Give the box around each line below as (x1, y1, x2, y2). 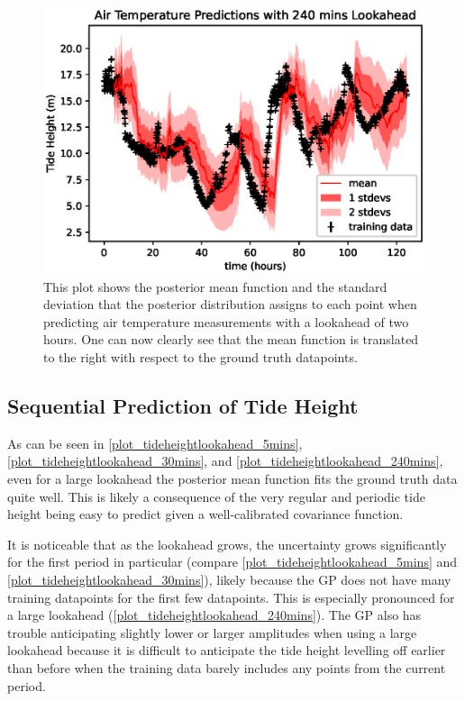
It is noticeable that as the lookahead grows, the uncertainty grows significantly (7, 534, 447, 553)
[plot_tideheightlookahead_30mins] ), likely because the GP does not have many (7, 569, 451, 588)
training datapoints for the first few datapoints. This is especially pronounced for (7, 587, 455, 606)
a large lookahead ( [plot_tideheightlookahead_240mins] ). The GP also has (7, 605, 422, 624)
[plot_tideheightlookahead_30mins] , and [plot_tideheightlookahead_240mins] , (7, 451, 443, 470)
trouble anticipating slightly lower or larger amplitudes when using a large (7, 623, 417, 642)
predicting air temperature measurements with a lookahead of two (43, 312, 409, 331)
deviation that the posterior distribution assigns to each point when (43, 295, 417, 314)
